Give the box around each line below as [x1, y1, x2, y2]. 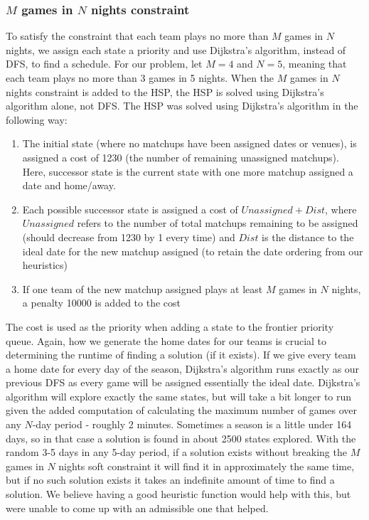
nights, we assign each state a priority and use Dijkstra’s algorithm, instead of [6, 42, 346, 57]
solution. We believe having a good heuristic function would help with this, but [6, 487, 351, 502]
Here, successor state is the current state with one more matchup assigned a [22, 164, 353, 179]
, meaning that [282, 56, 347, 71]
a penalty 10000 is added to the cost [22, 295, 181, 310]
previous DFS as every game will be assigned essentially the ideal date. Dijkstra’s [6, 375, 360, 390]
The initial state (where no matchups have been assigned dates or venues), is [22, 136, 357, 151]
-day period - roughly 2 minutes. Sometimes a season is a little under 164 [32, 417, 352, 432]
